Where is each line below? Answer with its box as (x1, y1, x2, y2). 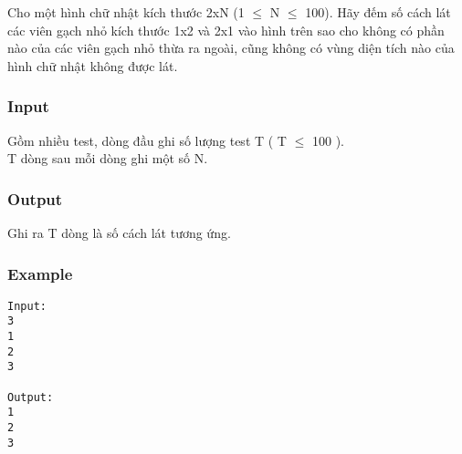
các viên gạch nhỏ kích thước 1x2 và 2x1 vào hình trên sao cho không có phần (7, 20, 445, 39)
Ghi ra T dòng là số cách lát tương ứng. (7, 223, 231, 242)
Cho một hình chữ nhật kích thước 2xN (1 (7, 3, 245, 21)
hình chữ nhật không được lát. (7, 56, 178, 75)
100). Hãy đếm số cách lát (305, 3, 451, 21)
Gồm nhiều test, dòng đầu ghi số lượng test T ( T (7, 130, 287, 150)
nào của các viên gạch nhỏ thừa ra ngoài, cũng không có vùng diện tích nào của (7, 38, 455, 57)
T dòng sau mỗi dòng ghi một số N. (7, 149, 208, 168)
